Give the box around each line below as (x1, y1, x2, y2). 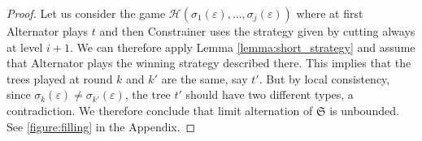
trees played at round (7, 70, 113, 87)
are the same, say (161, 70, 248, 87)
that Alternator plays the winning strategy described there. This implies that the (7, 54, 411, 71)
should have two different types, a (185, 86, 354, 103)
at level (7, 38, 43, 55)
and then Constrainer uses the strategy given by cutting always (99, 23, 415, 39)
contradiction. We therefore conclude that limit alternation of (7, 101, 313, 118)
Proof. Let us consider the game (7, 5, 166, 21)
